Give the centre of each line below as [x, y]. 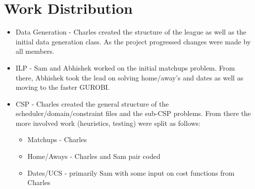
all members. [35, 51]
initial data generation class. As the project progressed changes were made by [133, 41]
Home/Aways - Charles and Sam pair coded [94, 156]
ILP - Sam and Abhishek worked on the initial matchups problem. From [125, 67]
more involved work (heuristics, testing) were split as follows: [108, 123]
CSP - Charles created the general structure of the [92, 103]
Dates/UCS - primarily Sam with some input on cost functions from [131, 172]
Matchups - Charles [57, 139]
